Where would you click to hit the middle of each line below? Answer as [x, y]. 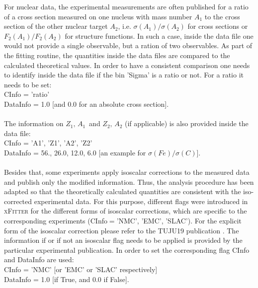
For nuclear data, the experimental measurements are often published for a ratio [126, 6]
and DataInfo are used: [39, 259]
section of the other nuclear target [56, 26]
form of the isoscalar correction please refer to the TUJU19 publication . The [122, 230]
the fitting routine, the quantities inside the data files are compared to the [117, 55]
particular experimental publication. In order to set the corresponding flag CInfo [127, 250]
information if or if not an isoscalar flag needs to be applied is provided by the [123, 240]
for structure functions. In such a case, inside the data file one [159, 36]
